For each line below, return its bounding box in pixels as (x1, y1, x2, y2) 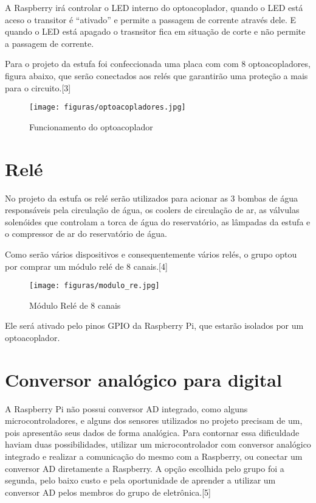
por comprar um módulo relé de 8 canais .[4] (5, 259, 168, 272)
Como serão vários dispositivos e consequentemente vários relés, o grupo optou (5, 247, 297, 260)
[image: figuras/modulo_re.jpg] (29, 281, 160, 290)
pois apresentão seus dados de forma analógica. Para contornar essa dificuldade (5, 426, 300, 438)
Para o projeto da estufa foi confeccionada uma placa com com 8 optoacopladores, (5, 57, 311, 70)
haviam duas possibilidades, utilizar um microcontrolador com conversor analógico (5, 438, 311, 451)
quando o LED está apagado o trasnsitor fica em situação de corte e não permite (5, 25, 306, 38)
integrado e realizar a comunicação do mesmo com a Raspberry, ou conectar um (5, 450, 303, 463)
